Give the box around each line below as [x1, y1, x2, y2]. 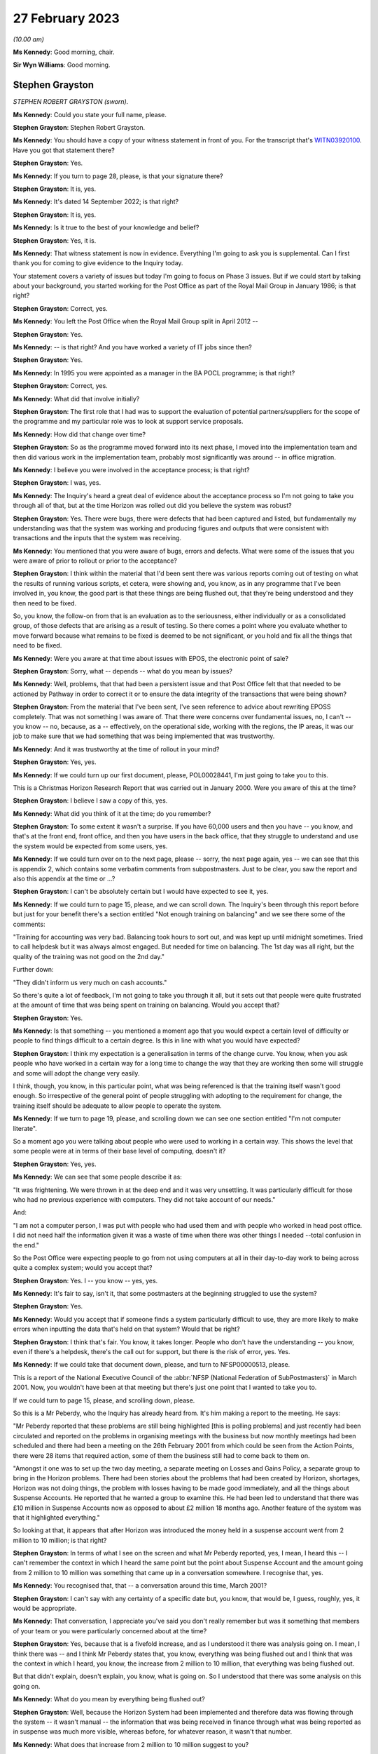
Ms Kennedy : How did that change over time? [13, 430, 146, 438]
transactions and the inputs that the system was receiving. [13, 534, 182, 542]
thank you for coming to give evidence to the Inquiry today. [13, 259, 183, 267]
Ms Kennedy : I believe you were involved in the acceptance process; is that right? [13, 465, 250, 474]
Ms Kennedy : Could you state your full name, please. [13, 110, 167, 119]
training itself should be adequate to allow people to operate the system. [13, 1102, 222, 1110]
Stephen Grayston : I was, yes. [13, 478, 101, 487]
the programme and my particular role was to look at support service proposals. [13, 417, 244, 426]
